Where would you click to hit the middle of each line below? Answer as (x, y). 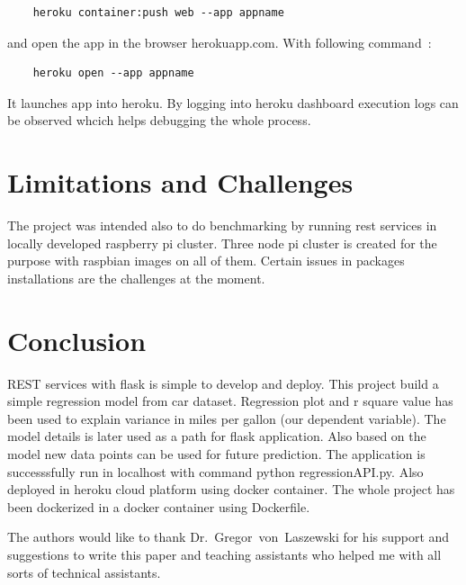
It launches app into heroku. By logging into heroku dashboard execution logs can (233, 102)
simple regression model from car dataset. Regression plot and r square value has (230, 401)
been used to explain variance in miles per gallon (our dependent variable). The (227, 418)
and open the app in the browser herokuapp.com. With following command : (220, 42)
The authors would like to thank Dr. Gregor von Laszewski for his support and (229, 537)
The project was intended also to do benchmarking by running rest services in (222, 225)
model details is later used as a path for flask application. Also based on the (217, 436)
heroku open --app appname (113, 73)
